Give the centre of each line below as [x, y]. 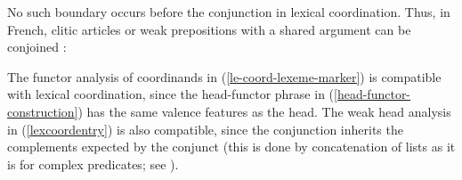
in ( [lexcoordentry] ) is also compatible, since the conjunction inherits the [205, 129]
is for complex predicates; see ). [93, 164]
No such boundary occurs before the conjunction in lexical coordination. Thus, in [229, 12]
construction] [43, 111]
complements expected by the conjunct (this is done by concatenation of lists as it [231, 147]
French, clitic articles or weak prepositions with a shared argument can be [209, 29]
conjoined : [37, 47]
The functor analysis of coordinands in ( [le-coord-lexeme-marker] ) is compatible [224, 76]
